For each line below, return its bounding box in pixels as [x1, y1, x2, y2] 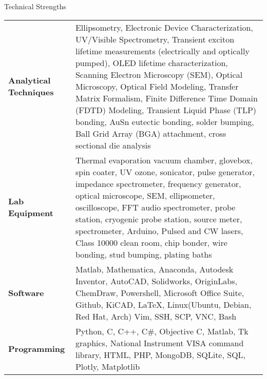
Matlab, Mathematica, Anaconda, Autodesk [75, 263, 234, 275]
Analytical [8, 74, 51, 87]
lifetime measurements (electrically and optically [75, 45, 250, 57]
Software [8, 286, 44, 299]
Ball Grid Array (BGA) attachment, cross [75, 127, 226, 139]
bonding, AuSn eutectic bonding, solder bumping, [75, 115, 254, 128]
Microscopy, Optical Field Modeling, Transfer [75, 80, 239, 92]
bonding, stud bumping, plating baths [75, 248, 212, 260]
